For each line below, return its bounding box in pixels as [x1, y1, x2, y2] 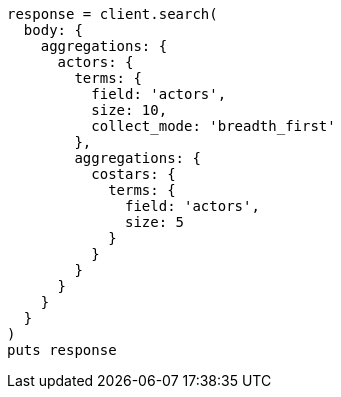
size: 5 [125, 214, 185, 230]
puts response [7, 342, 117, 358]
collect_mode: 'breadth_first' [91, 118, 336, 134]
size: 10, [91, 102, 168, 118]
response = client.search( [7, 6, 218, 22]
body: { [23, 22, 83, 38]
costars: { [91, 166, 176, 182]
